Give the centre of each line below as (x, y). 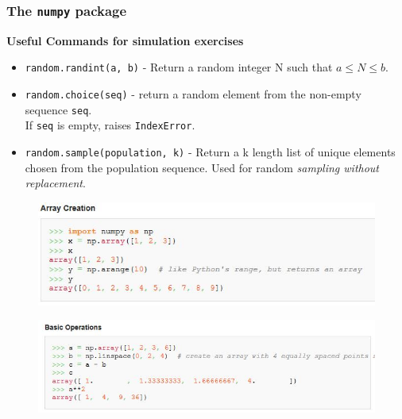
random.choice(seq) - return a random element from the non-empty (193, 94)
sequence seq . (58, 109)
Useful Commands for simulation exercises (125, 40)
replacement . (55, 183)
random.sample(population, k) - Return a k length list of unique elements (210, 152)
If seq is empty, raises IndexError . (110, 125)
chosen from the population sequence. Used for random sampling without (202, 167)
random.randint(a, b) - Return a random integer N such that (179, 67)
